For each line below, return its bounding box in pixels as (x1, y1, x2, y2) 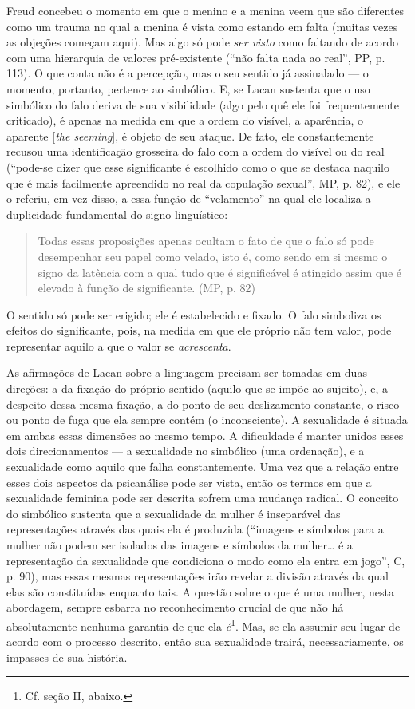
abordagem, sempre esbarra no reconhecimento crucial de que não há (6, 599, 344, 616)
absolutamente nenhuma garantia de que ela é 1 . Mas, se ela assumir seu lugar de (6, 615, 401, 634)
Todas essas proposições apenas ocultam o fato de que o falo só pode (38, 232, 374, 249)
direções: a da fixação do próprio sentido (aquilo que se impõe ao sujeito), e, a (6, 380, 388, 397)
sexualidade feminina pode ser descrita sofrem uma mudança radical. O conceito (6, 489, 399, 506)
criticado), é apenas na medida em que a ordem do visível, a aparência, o (6, 112, 364, 129)
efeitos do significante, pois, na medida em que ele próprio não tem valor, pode (6, 322, 392, 339)
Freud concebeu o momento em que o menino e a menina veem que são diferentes (6, 2, 405, 18)
